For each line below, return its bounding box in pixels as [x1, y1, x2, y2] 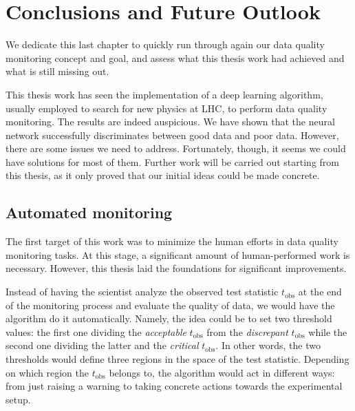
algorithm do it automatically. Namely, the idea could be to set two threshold [6, 311, 332, 326]
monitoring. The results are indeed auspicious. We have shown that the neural [6, 114, 335, 129]
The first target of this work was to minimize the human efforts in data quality [6, 234, 338, 249]
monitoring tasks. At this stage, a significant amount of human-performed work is [6, 247, 350, 262]
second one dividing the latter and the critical [6, 338, 199, 352]
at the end [298, 284, 342, 299]
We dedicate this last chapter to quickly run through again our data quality [6, 37, 325, 52]
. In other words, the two [215, 338, 321, 352]
